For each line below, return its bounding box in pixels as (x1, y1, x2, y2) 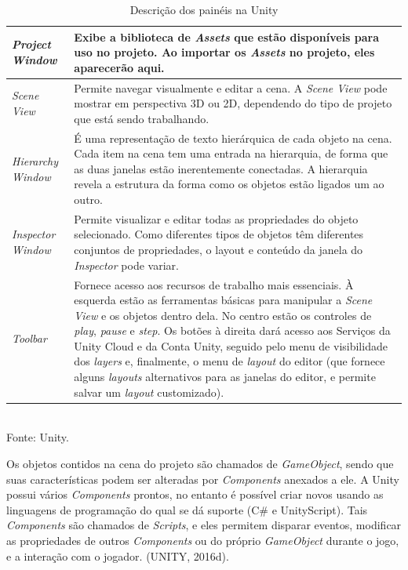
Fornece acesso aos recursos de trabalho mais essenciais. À (74, 276, 354, 292)
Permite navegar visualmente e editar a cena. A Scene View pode (74, 79, 388, 96)
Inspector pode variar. (74, 256, 179, 273)
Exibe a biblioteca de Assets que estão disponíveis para (74, 28, 380, 45)
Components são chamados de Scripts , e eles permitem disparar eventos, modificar (6, 517, 402, 533)
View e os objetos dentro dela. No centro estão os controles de (74, 307, 372, 323)
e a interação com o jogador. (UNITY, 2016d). (6, 547, 229, 564)
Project (12, 36, 51, 53)
